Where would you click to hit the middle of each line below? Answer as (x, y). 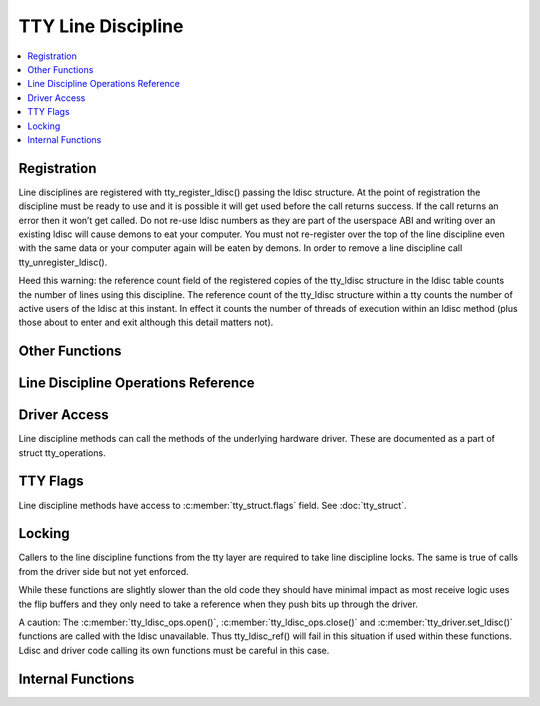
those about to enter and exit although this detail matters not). (146, 322)
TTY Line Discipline (101, 26)
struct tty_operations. (62, 452)
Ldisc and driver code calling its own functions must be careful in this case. (174, 650)
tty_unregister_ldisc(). (63, 262)
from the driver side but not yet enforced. (103, 571)
